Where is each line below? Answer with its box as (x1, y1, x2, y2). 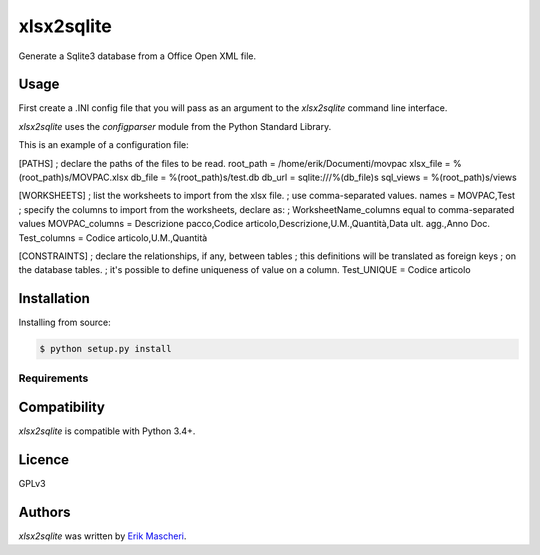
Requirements (18, 371, 89, 385)
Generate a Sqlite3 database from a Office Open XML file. (18, 50, 257, 62)
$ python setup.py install (39, 343, 172, 355)
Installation (18, 290, 90, 307)
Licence (18, 451, 70, 469)
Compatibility (18, 399, 105, 416)
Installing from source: (18, 316, 112, 329)
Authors (18, 504, 71, 521)
